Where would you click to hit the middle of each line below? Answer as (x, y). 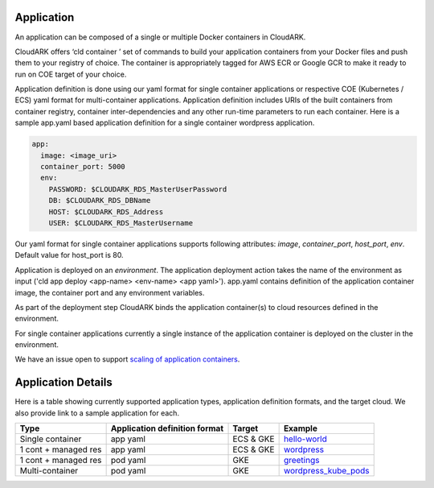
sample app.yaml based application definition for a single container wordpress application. (165, 123)
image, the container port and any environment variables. (110, 292)
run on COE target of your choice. (71, 74)
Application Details (63, 383)
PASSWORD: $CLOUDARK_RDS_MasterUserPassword (138, 189)
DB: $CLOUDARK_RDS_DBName (100, 201)
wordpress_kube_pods (326, 471)
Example (300, 428)
